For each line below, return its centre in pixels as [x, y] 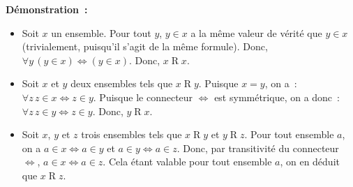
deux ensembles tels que [122, 83]
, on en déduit [310, 162]
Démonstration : [47, 9]
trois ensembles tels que [132, 134]
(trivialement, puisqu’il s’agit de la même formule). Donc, [145, 46]
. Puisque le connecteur [143, 97]
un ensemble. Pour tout [101, 32]
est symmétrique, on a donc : [277, 97]
